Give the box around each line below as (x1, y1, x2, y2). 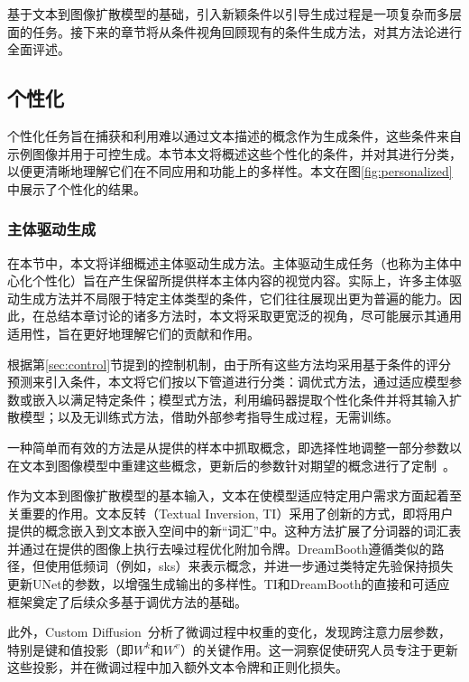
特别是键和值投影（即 (7, 640, 133, 659)
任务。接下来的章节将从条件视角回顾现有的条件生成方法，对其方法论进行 (32, 22, 462, 41)
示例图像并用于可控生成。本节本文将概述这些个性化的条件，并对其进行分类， (7, 144, 462, 163)
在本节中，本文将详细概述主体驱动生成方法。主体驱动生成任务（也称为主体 (7, 253, 449, 272)
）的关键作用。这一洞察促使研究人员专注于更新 (179, 640, 458, 659)
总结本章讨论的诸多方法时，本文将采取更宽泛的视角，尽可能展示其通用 (44, 306, 462, 325)
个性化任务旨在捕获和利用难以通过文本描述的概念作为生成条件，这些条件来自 (7, 126, 462, 145)
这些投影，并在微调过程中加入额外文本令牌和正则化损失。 (7, 658, 348, 677)
